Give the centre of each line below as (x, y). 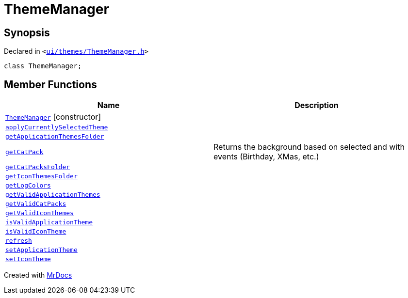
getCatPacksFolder (38, 167)
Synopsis (27, 32)
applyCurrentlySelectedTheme (57, 127)
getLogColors (28, 186)
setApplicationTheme (41, 250)
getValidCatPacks (36, 204)
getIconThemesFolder (41, 176)
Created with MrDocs (38, 275)
